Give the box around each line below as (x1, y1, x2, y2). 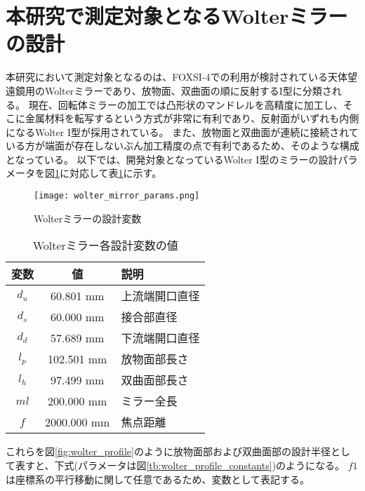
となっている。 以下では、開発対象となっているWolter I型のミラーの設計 (6, 152, 338, 166)
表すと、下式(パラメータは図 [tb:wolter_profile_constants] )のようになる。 (15, 457, 345, 472)
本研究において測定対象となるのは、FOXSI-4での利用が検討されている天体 (6, 69, 347, 84)
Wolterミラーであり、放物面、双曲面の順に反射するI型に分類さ (44, 83, 332, 97)
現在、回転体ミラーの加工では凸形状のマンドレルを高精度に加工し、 (28, 97, 343, 112)
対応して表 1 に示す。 (69, 166, 162, 180)
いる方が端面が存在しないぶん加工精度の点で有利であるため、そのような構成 (6, 138, 359, 153)
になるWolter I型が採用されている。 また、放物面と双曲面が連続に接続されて (6, 124, 359, 139)
